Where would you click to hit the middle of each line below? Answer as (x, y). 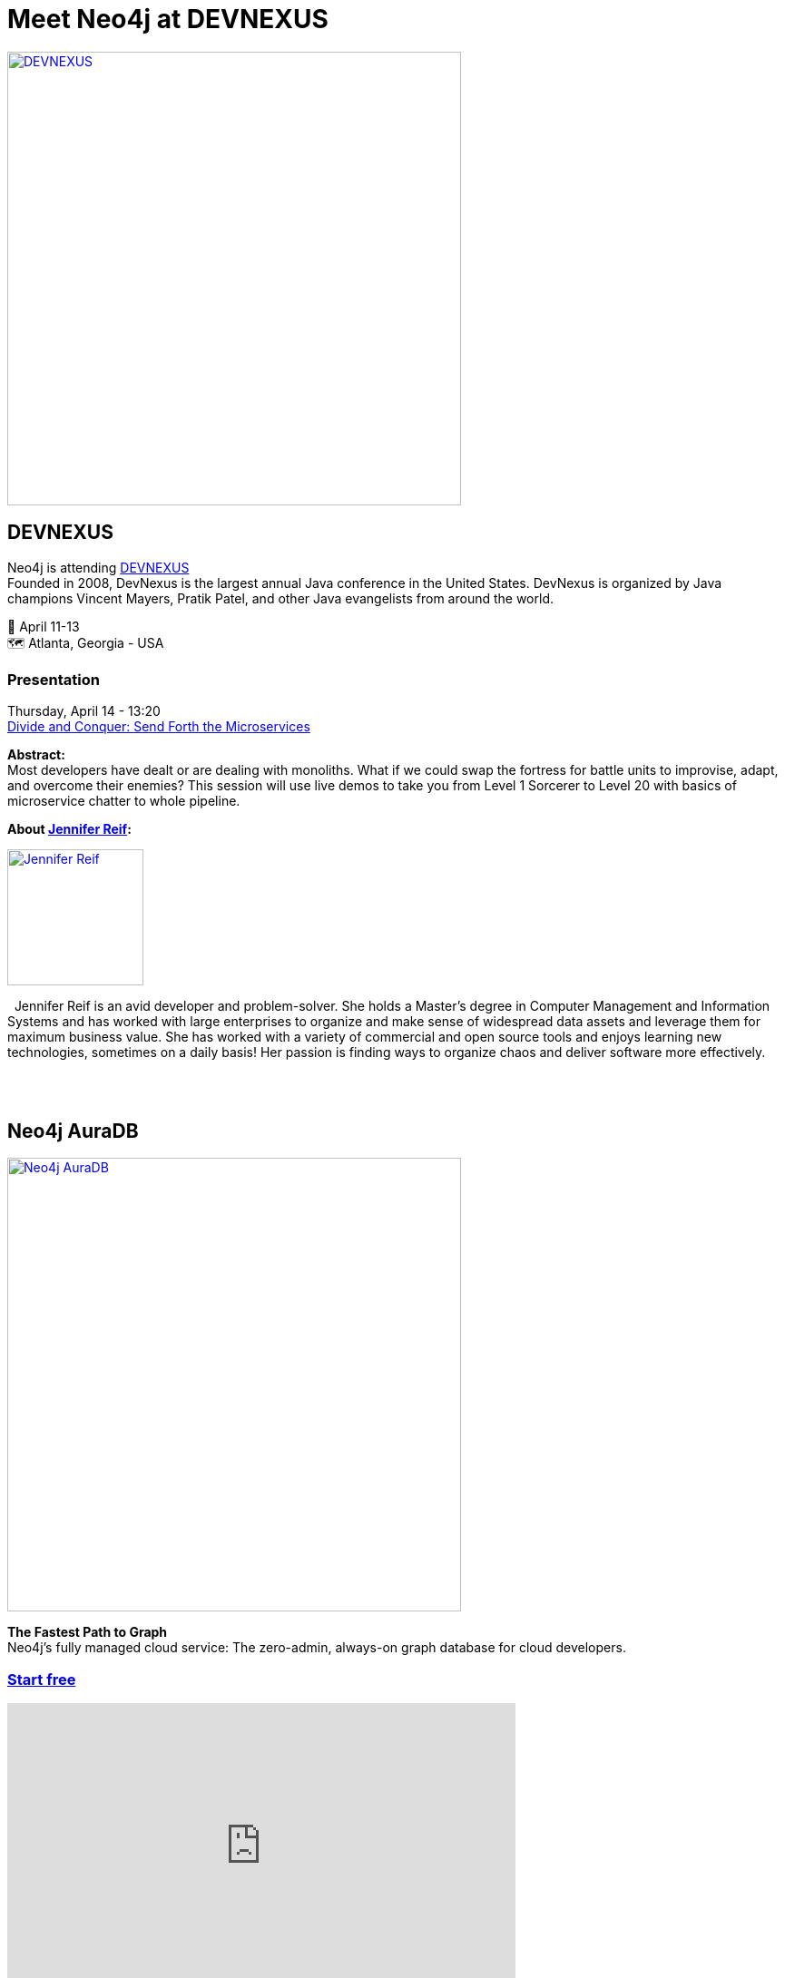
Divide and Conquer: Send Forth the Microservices (159, 727)
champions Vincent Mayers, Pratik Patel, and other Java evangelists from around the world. (280, 598)
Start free (42, 1679)
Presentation (54, 679)
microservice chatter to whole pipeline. (124, 801)
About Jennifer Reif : (69, 829)
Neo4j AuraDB (73, 1131)
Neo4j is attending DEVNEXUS (98, 567)
